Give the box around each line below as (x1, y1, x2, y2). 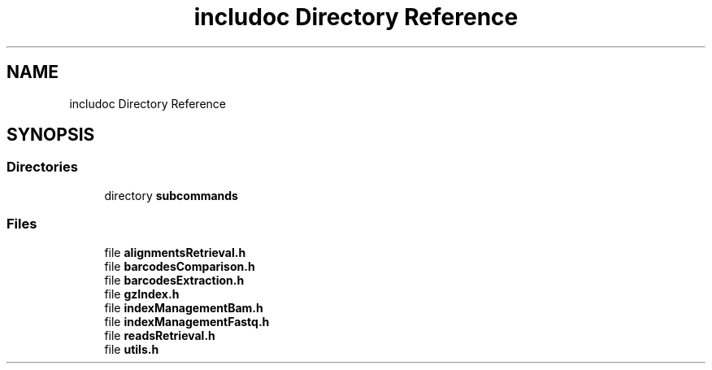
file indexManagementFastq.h (104, 314, 270, 329)
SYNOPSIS (7, 124, 95, 146)
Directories (7, 159, 78, 176)
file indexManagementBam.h (104, 300, 263, 315)
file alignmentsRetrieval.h (104, 245, 246, 259)
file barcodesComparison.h (104, 259, 255, 273)
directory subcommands (104, 188, 238, 202)
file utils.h (104, 342, 159, 356)
